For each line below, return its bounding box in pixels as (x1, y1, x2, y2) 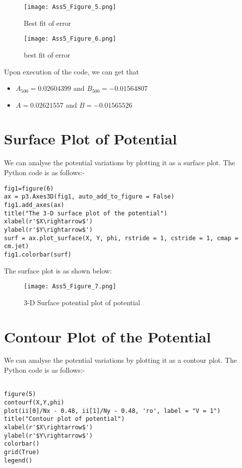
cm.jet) (4, 243, 29, 250)
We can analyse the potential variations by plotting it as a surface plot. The (4, 157, 235, 168)
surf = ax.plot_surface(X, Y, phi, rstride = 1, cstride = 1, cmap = (4, 234, 239, 242)
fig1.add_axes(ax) (4, 201, 64, 208)
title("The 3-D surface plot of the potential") (4, 209, 168, 217)
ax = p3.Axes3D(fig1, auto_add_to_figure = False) (4, 193, 175, 201)
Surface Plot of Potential (4, 129, 177, 149)
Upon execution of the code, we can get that (4, 66, 139, 76)
